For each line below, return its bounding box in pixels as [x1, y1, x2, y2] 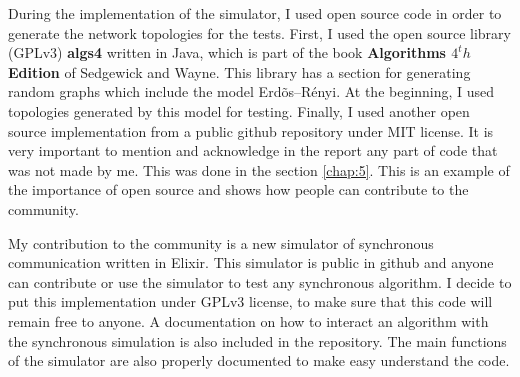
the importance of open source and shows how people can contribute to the [8, 179, 469, 200]
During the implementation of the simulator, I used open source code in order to [8, 3, 502, 23]
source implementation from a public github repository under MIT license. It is [8, 120, 494, 141]
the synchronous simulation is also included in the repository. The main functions [8, 330, 507, 351]
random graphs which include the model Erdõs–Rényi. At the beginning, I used [8, 81, 495, 102]
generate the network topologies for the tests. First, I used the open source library [8, 22, 511, 43]
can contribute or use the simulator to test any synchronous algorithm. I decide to [8, 271, 512, 292]
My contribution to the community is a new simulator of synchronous [8, 232, 434, 253]
